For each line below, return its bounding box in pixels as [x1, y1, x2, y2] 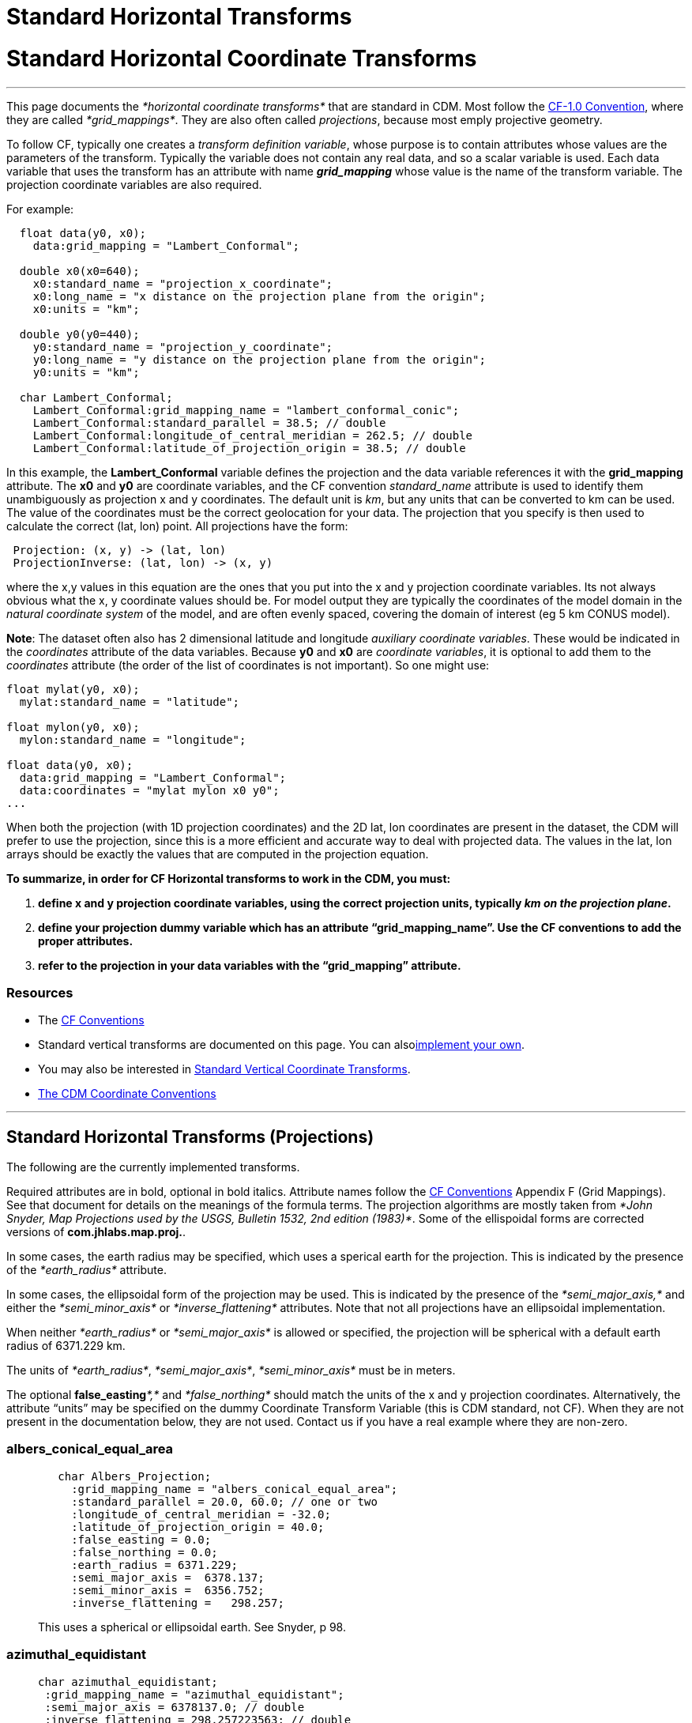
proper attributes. [38, 933, 134, 948]
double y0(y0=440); [19, 327, 140, 341]
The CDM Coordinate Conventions [38, 1087, 216, 1101]
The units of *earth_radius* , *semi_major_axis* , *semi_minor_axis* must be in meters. [6, 1363, 456, 1378]
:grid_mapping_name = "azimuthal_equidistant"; [44, 1687, 344, 1701]
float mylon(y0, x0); [6, 720, 140, 733]
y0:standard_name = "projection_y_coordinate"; [32, 340, 333, 353]
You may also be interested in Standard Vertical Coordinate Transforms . [38, 1062, 411, 1076]
